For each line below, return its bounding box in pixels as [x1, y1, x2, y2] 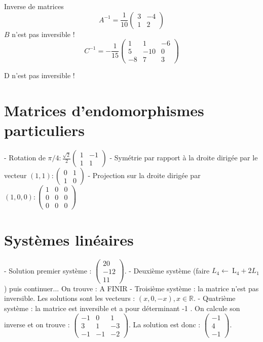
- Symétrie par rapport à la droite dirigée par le [109, 152, 258, 163]
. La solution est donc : [129, 319, 201, 330]
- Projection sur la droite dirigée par [88, 170, 201, 181]
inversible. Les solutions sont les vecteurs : [4, 293, 135, 303]
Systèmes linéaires [4, 229, 134, 250]
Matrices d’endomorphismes [4, 100, 204, 121]
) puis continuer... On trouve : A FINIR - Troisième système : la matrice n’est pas [4, 283, 259, 293]
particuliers [4, 120, 85, 141]
